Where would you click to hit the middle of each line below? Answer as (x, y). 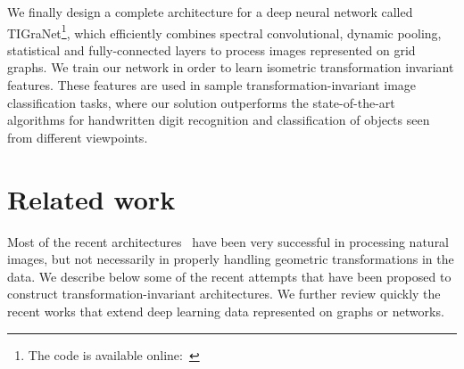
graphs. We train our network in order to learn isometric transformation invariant (231, 67)
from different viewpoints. (78, 137)
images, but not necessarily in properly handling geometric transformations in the (231, 259)
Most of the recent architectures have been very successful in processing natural (228, 241)
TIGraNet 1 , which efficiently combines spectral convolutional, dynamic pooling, (224, 31)
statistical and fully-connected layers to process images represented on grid (211, 49)
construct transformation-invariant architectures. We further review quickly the (224, 294)
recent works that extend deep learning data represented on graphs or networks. (226, 311)
